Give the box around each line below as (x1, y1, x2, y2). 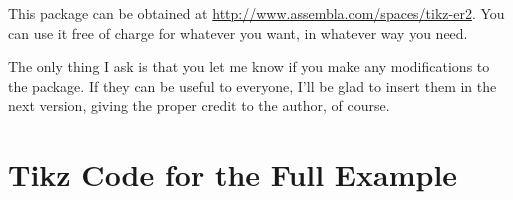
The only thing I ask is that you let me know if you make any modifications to (8, 56, 490, 77)
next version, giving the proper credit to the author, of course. (8, 95, 390, 116)
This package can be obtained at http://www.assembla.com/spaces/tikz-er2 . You (8, 3, 505, 23)
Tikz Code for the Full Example (8, 154, 458, 195)
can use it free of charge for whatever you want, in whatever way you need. (8, 22, 468, 43)
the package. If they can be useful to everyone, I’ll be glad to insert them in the (8, 75, 497, 96)
